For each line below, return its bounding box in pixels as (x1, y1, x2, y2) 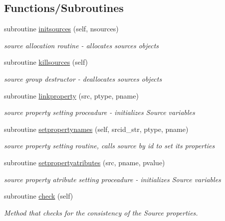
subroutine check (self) (4, 191, 73, 201)
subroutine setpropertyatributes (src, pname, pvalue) (4, 157, 165, 167)
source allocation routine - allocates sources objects (4, 40, 159, 50)
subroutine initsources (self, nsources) (4, 23, 119, 34)
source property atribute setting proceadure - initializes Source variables (4, 174, 221, 184)
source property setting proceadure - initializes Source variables (4, 107, 195, 117)
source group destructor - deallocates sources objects (4, 73, 162, 84)
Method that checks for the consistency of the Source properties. (4, 207, 198, 218)
